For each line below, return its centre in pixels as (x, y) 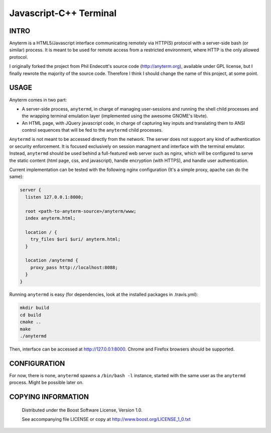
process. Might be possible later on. (46, 383)
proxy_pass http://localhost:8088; (74, 267)
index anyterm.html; (50, 218)
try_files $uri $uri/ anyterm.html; (75, 239)
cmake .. (31, 322)
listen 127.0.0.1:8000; (54, 197)
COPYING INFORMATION (49, 397)
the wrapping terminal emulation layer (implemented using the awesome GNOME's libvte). (115, 116)
